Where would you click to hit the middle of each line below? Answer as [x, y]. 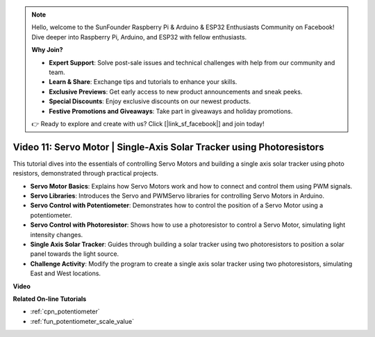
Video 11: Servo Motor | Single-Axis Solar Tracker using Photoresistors [168, 147]
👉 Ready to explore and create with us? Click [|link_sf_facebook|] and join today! [148, 123]
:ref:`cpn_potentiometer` [65, 311]
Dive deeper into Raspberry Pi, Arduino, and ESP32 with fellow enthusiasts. [139, 37]
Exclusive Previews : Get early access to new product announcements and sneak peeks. [176, 92]
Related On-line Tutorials [50, 299]
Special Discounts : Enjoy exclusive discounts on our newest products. [150, 101]
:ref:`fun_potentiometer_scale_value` [82, 321]
